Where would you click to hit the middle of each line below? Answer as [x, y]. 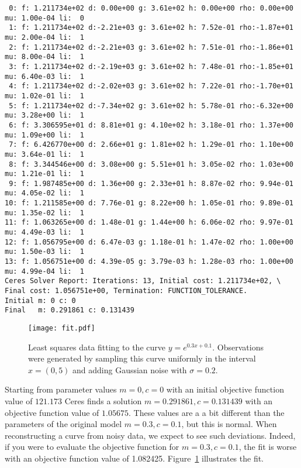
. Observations [238, 347]
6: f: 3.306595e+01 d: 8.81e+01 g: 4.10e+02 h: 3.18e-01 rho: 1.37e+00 [151, 125]
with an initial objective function [225, 389]
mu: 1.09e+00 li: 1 [45, 135]
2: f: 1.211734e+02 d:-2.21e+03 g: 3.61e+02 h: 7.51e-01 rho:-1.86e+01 [151, 47]
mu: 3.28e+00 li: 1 [45, 116]
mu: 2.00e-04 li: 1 [45, 37]
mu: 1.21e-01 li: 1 [45, 174]
